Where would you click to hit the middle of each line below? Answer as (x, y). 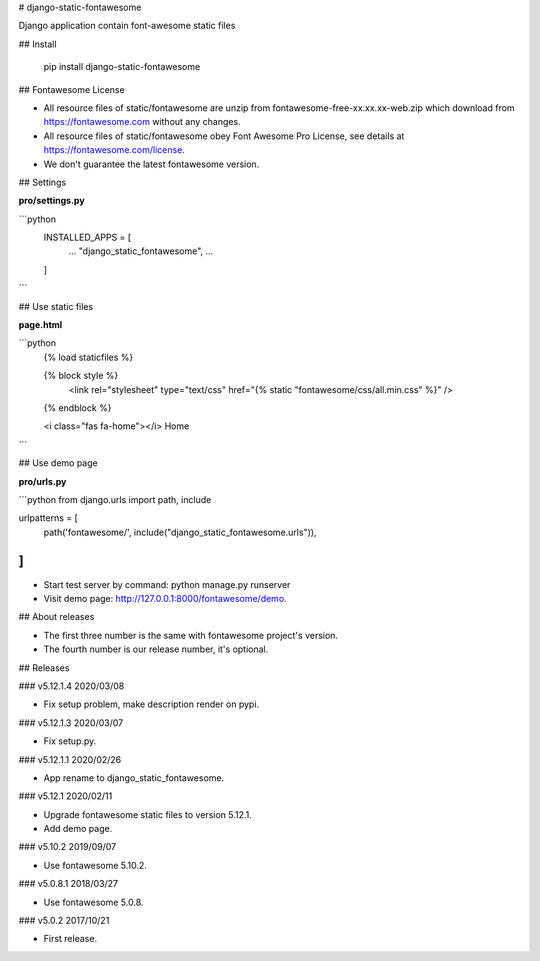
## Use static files (56, 306)
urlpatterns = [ (48, 518)
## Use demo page (58, 463)
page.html (40, 325)
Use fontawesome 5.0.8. (93, 902)
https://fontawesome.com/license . (114, 150)
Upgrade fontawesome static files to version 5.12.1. (147, 814)
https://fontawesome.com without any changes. (142, 122)
